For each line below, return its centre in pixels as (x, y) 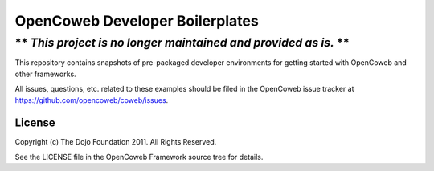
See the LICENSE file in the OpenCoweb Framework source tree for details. (139, 157)
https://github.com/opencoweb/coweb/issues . (92, 100)
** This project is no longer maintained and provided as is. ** (182, 43)
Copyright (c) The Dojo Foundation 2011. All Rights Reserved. (116, 142)
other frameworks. (45, 74)
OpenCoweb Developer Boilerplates (137, 21)
